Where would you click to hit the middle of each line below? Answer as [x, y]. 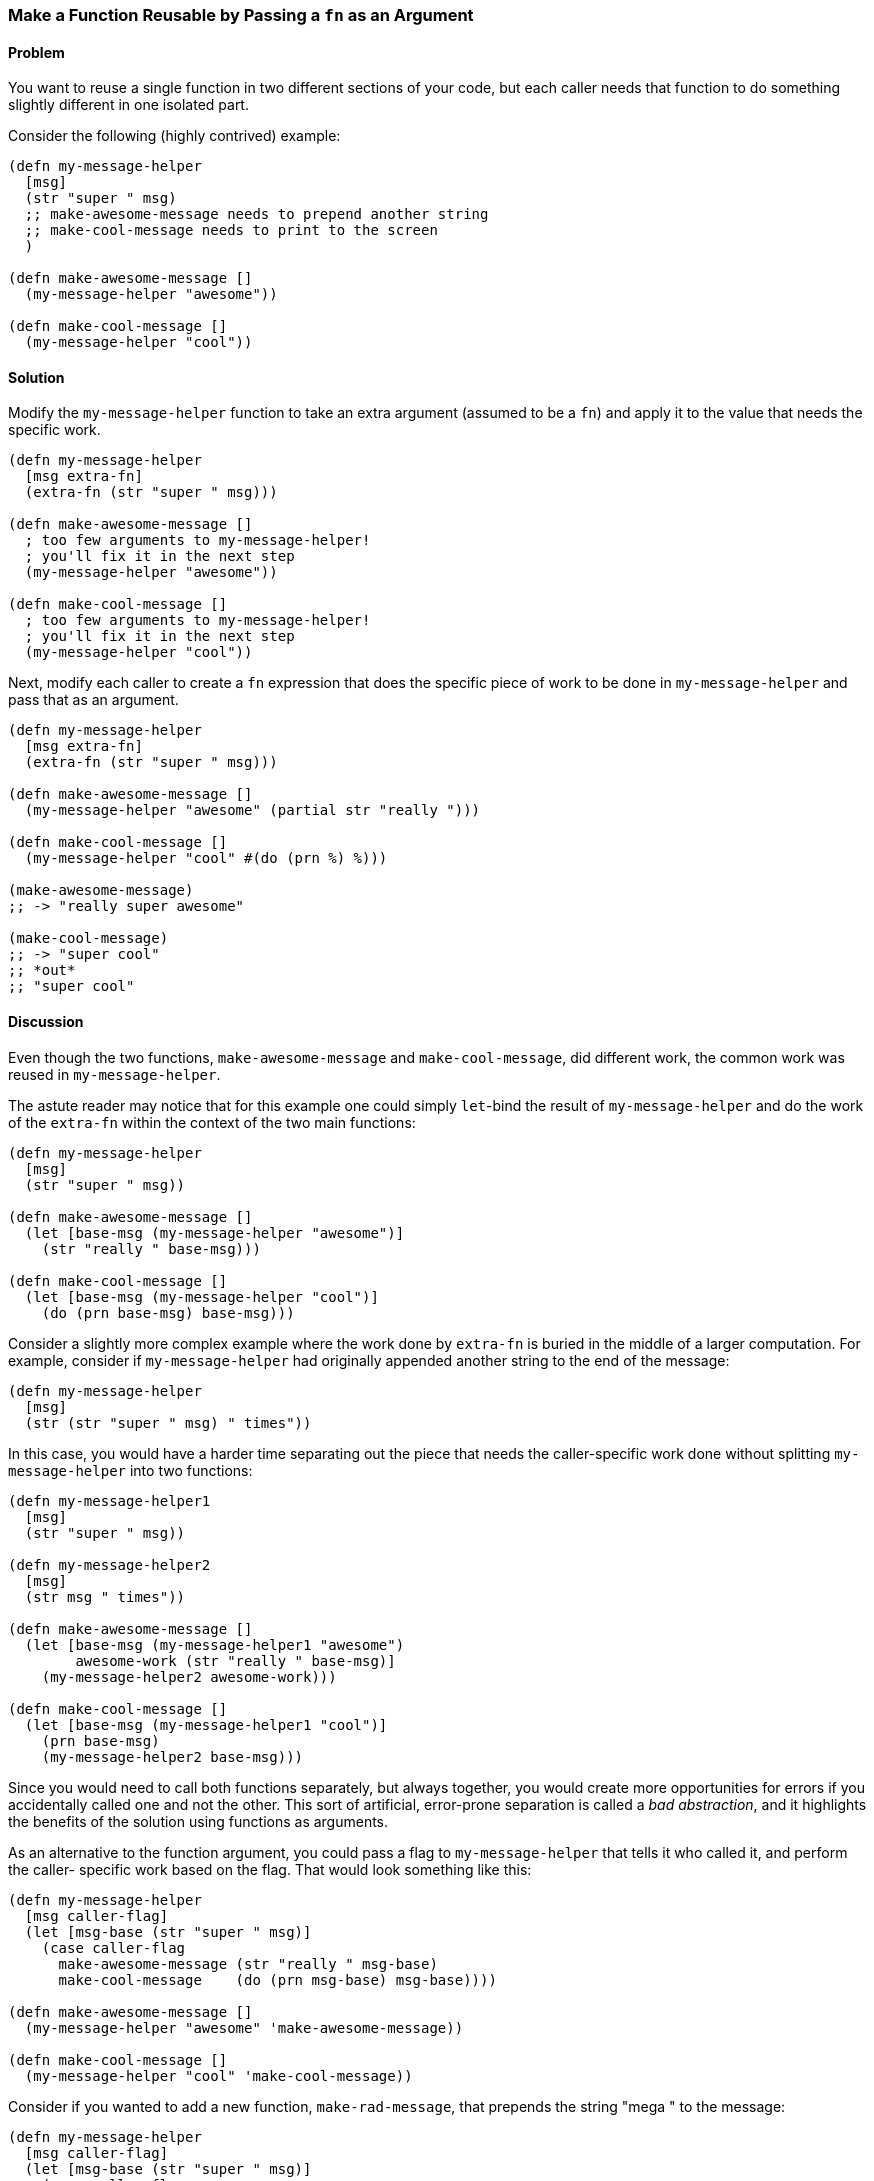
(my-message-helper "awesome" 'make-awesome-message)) [244, 2027]
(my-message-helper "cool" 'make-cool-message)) [218, 2075]
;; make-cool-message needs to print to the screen [231, 230]
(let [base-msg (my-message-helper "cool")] [201, 1296]
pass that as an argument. [93, 700]
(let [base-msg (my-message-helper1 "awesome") [214, 1644]
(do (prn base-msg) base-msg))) [168, 1312]
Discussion [46, 1022]
